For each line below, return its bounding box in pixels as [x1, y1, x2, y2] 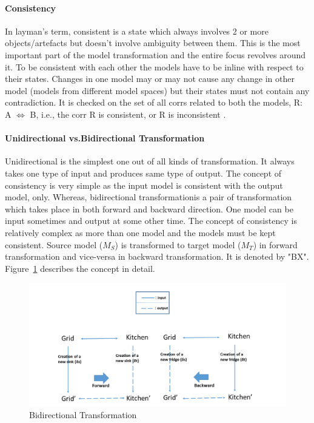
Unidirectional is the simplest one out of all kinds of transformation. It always [5, 155, 295, 168]
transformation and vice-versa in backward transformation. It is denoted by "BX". [5, 250, 309, 263]
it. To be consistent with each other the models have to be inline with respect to [5, 60, 304, 73]
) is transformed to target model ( [115, 238, 241, 251]
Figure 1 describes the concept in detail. [5, 262, 155, 274]
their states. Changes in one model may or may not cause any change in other [5, 72, 295, 85]
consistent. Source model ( [5, 238, 103, 251]
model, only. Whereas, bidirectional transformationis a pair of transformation [5, 191, 292, 203]
